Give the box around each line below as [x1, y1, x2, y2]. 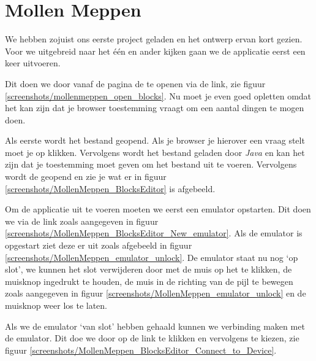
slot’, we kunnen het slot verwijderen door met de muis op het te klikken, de [5, 263, 292, 276]
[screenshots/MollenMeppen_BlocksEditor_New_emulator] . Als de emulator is [5, 227, 303, 239]
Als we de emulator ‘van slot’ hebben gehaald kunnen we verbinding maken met [5, 319, 305, 332]
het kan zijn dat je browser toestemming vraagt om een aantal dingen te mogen [5, 101, 304, 114]
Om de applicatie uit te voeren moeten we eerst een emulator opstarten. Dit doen [5, 203, 311, 215]
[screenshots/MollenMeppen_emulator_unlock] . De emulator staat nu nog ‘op [5, 250, 298, 263]
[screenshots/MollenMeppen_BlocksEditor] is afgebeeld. [5, 182, 216, 195]
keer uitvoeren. [5, 56, 61, 69]
